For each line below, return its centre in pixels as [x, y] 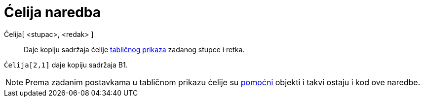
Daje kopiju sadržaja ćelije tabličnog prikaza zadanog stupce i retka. [134, 49]
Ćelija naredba [52, 12]
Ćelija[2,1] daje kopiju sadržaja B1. [66, 65]
